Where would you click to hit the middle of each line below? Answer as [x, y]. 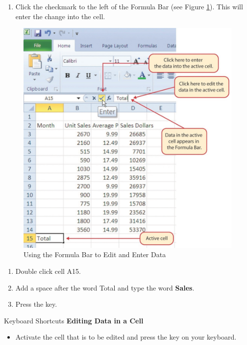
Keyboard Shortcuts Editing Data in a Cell [74, 320]
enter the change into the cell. [60, 16]
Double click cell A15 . [48, 271]
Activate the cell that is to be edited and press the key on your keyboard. [126, 337]
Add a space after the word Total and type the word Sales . [105, 287]
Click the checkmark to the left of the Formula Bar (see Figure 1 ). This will [129, 6]
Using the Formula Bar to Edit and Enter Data [95, 254]
